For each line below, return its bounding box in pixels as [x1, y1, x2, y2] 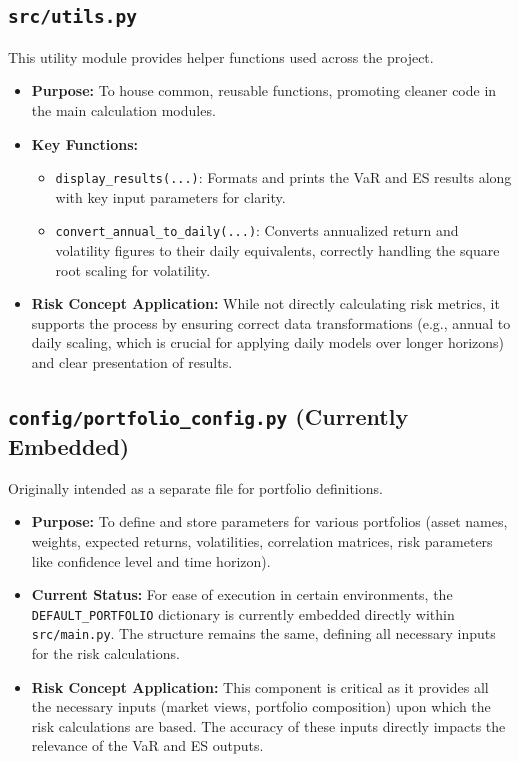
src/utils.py [8, 6, 137, 28]
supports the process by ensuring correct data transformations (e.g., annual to [31, 312, 511, 333]
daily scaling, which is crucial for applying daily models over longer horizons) [31, 332, 505, 353]
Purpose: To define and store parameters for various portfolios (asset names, [31, 511, 508, 532]
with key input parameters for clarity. [55, 186, 286, 207]
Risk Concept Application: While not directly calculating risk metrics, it [31, 293, 500, 314]
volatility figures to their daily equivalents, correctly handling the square [55, 240, 500, 261]
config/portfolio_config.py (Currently [8, 401, 409, 432]
